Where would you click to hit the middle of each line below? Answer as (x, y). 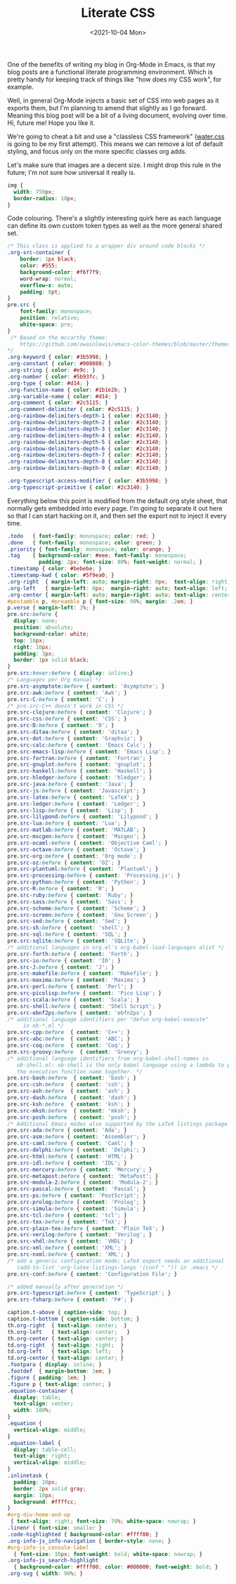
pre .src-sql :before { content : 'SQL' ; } (67, 935)
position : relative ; (50, 318)
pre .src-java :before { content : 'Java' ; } (70, 785)
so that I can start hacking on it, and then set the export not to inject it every (117, 516)
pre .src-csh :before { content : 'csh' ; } (69, 1085)
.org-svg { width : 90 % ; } (45, 1574)
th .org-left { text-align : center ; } (69, 1332)
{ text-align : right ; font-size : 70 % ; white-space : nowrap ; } (103, 1521)
